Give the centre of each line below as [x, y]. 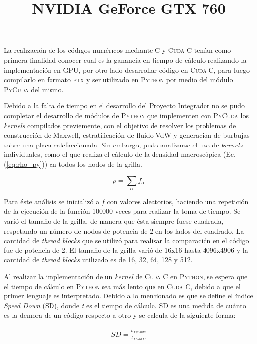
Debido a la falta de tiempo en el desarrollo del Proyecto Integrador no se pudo [125, 106]
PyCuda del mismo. [34, 89]
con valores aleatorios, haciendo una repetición [178, 201]
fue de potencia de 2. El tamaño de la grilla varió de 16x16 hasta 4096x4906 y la [126, 250]
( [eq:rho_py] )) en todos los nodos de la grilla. [73, 164]
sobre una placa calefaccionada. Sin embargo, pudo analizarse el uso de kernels [123, 144]
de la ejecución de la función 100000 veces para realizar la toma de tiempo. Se [122, 211]
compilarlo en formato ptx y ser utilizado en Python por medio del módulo [119, 79]
